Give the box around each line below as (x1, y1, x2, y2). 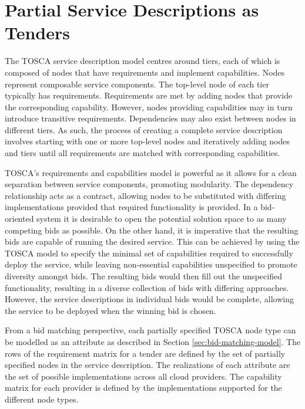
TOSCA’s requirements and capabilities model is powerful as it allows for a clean (5, 166, 297, 178)
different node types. (5, 393, 79, 405)
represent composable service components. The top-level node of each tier (5, 77, 269, 90)
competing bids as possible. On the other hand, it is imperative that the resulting (5, 224, 299, 236)
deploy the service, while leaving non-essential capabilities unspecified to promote (5, 258, 297, 271)
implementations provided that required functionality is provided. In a (5, 201, 258, 213)
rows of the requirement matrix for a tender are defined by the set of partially (5, 347, 286, 359)
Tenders (5, 21, 70, 45)
